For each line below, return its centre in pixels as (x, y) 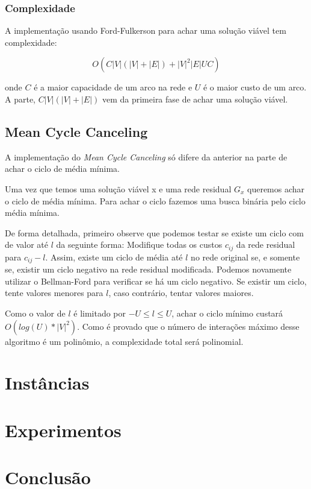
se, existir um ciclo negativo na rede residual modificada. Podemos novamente (148, 269)
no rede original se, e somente (245, 257)
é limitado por (100, 313)
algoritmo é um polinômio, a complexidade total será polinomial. (124, 341)
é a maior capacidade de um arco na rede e (113, 87)
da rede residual (266, 244)
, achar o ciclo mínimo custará (227, 313)
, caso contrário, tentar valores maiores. (181, 293)
